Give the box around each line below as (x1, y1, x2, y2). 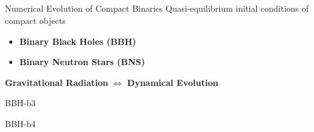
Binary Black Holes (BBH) (19, 34, 136, 47)
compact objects (5, 14, 66, 26)
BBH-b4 (5, 117, 36, 130)
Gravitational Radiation (5, 76, 108, 88)
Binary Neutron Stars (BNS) (19, 55, 146, 68)
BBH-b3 (5, 96, 36, 109)
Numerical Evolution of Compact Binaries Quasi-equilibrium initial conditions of (5, 2, 309, 15)
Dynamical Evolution (127, 76, 219, 88)
